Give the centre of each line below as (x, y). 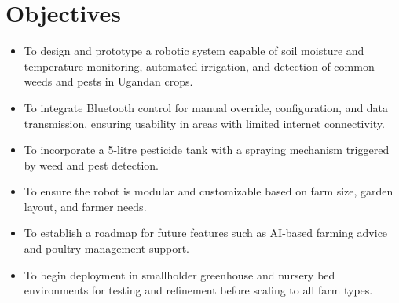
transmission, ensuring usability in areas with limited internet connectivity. (204, 123)
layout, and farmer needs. (85, 206)
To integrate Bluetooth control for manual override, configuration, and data (206, 107)
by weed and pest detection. (91, 164)
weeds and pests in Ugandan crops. (108, 81)
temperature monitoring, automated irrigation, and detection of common (199, 66)
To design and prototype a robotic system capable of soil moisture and (194, 51)
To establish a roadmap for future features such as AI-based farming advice (206, 233)
